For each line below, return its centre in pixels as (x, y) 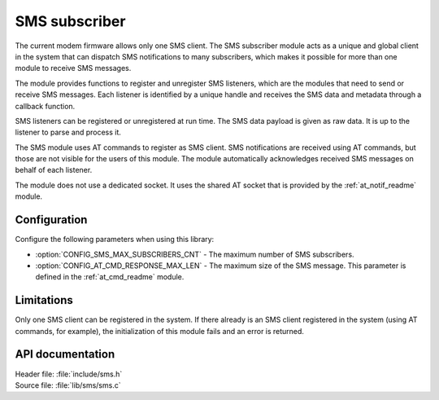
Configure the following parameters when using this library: (115, 240)
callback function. (45, 106)
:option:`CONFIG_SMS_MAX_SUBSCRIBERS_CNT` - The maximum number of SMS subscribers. (195, 254)
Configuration (51, 220)
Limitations (44, 300)
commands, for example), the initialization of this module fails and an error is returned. (160, 331)
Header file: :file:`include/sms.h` (69, 374)
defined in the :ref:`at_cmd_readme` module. (110, 277)
